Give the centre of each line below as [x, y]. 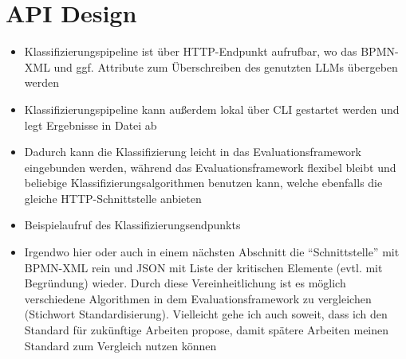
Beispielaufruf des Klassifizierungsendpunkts [132, 225]
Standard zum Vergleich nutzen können [120, 345]
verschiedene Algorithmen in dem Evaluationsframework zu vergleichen [198, 298]
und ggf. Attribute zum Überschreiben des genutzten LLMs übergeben [226, 66]
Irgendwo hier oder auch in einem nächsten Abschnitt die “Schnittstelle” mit [212, 252]
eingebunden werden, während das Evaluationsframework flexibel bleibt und [210, 167]
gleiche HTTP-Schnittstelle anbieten [113, 198]
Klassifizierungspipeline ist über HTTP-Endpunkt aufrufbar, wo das [191, 51]
